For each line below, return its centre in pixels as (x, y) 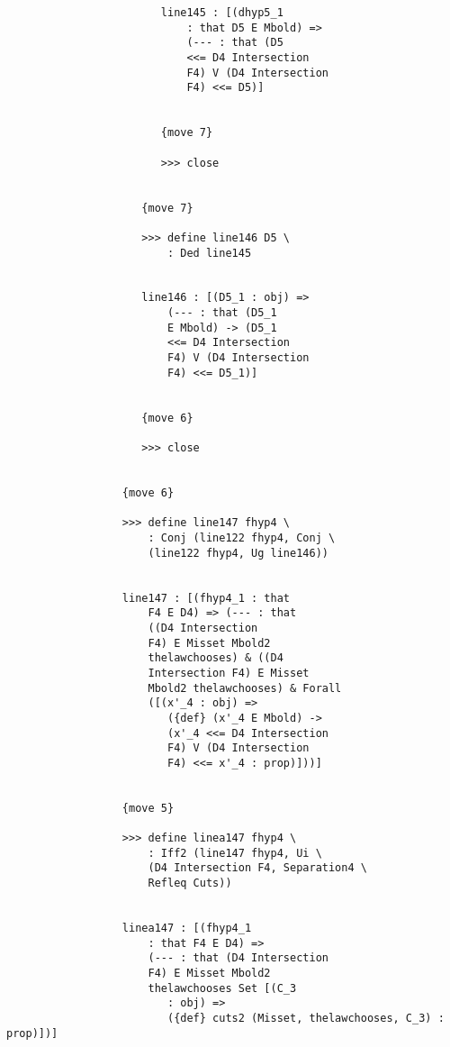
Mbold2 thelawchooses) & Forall (245, 688)
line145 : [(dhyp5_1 (222, 13)
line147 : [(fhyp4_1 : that (206, 598)
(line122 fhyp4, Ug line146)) (238, 553)
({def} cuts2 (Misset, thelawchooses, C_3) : (306, 1018)
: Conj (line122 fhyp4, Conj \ (242, 537)
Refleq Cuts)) (190, 883)
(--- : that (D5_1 (222, 313)
